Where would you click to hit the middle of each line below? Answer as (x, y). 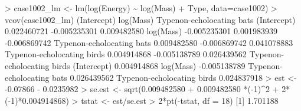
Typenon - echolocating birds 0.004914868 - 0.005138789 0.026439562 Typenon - (145, 54)
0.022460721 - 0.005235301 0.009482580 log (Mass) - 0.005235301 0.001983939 (141, 31)
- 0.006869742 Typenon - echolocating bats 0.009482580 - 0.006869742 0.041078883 (149, 42)
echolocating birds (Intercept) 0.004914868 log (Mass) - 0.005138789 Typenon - (144, 65)
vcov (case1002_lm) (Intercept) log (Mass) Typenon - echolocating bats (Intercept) (150, 19)
